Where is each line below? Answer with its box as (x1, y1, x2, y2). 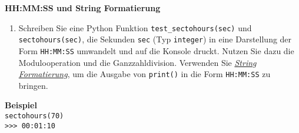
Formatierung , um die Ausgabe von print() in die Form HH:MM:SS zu (18, 68, 271, 80)
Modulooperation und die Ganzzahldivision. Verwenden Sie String (18, 56, 257, 68)
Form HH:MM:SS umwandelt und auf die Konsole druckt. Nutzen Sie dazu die (18, 44, 294, 56)
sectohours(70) (5, 112, 64, 120)
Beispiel (5, 99, 37, 111)
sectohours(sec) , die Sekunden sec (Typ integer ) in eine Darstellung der (18, 33, 292, 45)
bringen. (18, 79, 48, 91)
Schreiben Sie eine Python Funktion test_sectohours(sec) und (18, 21, 252, 34)
